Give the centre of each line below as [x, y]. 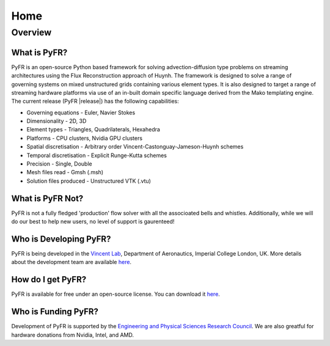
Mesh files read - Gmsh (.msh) [65, 172]
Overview [31, 32]
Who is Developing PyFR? [61, 239]
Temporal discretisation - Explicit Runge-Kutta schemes [97, 155]
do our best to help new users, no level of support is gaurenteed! [93, 222]
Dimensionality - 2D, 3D [57, 121]
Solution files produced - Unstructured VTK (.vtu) [89, 181]
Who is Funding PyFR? [55, 312]
